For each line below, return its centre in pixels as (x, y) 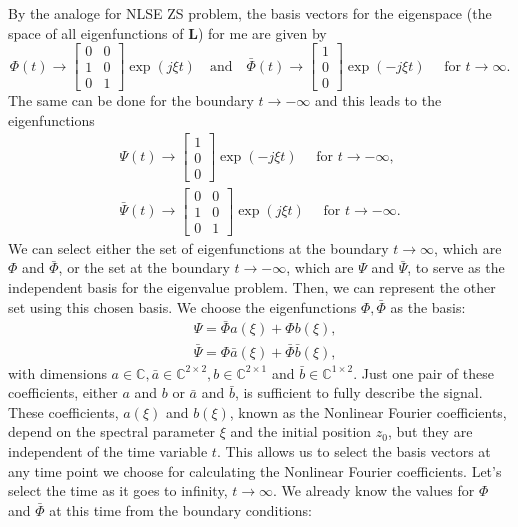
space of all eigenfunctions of (96, 32)
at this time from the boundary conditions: (181, 509)
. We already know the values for (374, 490)
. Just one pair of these (423, 372)
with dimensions (57, 372)
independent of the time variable (108, 450)
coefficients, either (63, 392)
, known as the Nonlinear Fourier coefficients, (368, 411)
